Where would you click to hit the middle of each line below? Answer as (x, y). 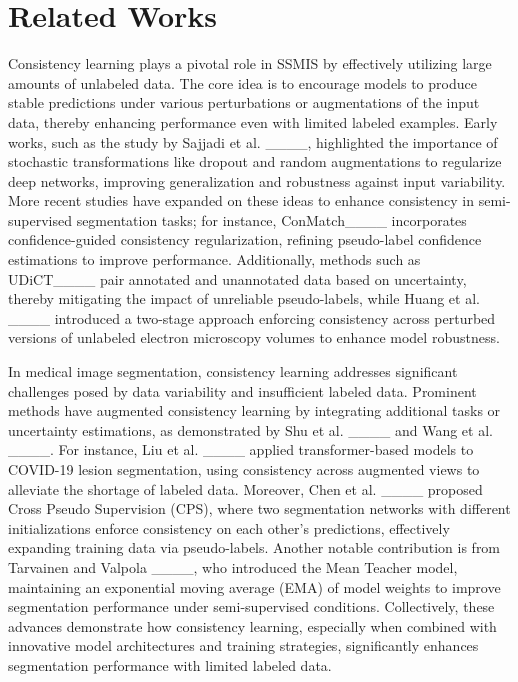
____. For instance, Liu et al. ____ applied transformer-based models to (241, 449)
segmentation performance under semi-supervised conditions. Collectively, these (251, 606)
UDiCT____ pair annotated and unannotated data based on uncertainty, (237, 278)
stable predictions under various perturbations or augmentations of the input (244, 102)
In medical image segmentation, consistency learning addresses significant (233, 371)
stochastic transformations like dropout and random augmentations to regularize (255, 161)
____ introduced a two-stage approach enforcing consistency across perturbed (252, 317)
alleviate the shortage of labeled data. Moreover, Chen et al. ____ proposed (245, 488)
